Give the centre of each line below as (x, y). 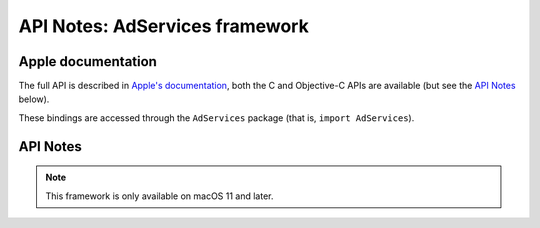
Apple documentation (87, 61)
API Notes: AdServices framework (163, 26)
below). (34, 99)
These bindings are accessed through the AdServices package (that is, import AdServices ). (216, 117)
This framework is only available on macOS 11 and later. (159, 196)
